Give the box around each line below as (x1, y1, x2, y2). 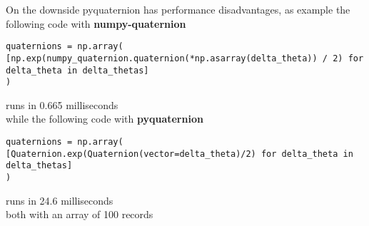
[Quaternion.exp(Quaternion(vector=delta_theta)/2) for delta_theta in (6, 148, 353, 159)
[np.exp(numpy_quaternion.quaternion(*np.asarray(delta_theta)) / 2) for (6, 53, 364, 63)
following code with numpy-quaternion (6, 16, 186, 31)
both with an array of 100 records (6, 207, 153, 222)
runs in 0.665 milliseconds (6, 97, 118, 112)
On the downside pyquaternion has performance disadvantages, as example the (6, 2, 350, 16)
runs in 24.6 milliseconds (6, 192, 113, 207)
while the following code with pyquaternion (6, 111, 203, 126)
